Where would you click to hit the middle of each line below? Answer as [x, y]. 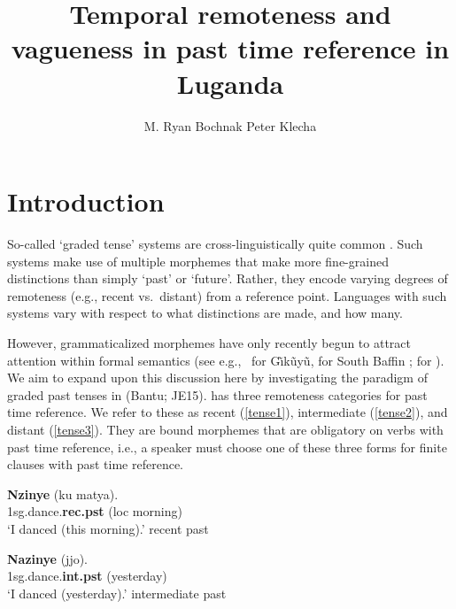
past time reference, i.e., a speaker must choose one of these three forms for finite [227, 447]
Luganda [230, 83]
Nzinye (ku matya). [63, 493]
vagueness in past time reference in [230, 48]
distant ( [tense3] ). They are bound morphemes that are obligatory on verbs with [225, 429]
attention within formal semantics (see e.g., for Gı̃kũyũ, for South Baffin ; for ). [226, 360]
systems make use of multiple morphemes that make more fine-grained [198, 261]
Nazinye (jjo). [47, 558]
